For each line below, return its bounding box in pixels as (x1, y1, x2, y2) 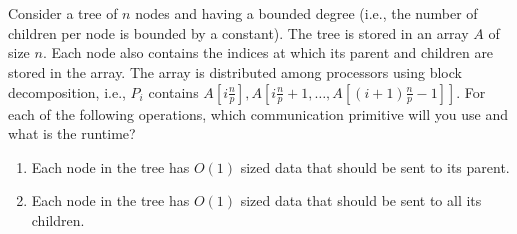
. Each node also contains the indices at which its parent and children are (42, 42, 494, 63)
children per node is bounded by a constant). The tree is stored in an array (8, 22, 469, 43)
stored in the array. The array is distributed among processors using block (8, 61, 462, 82)
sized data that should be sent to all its (240, 190, 482, 211)
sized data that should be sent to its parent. (240, 156, 510, 177)
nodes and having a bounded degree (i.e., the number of (135, 3, 478, 24)
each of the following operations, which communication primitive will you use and (8, 103, 508, 124)
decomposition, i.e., (8, 81, 126, 102)
